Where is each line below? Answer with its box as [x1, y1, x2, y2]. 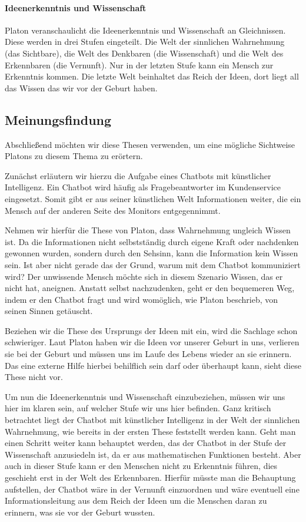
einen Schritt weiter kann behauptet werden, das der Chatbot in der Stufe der [5, 437, 287, 449]
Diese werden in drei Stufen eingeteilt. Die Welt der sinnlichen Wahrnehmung [5, 35, 285, 48]
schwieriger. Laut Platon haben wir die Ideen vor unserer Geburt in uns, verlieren [5, 336, 300, 348]
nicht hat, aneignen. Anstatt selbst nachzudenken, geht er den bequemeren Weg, [5, 282, 295, 294]
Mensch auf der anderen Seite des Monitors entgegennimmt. [5, 204, 221, 216]
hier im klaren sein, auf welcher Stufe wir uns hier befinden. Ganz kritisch [5, 402, 271, 414]
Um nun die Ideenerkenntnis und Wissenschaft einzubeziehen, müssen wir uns [5, 390, 285, 402]
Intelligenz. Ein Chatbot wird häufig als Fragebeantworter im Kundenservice [5, 181, 281, 193]
